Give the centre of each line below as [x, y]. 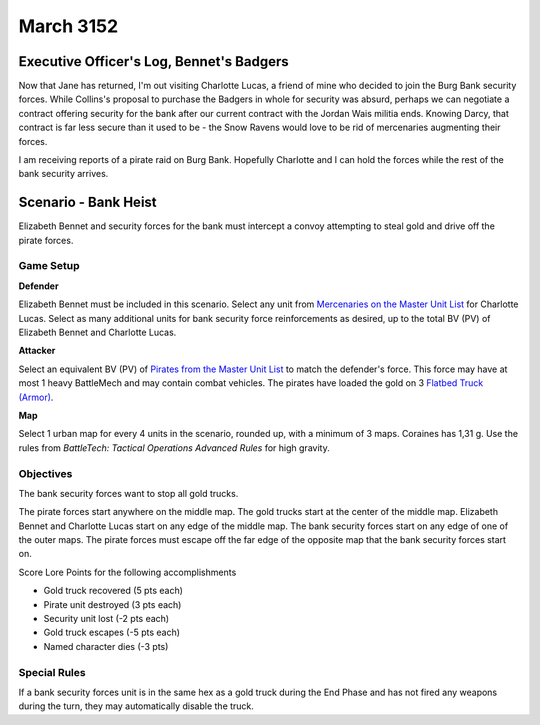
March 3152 [68, 26]
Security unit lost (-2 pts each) [106, 619]
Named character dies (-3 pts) [106, 646]
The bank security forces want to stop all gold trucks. [128, 493]
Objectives [45, 473]
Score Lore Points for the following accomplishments [127, 572]
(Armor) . [36, 397]
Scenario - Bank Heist [87, 202]
